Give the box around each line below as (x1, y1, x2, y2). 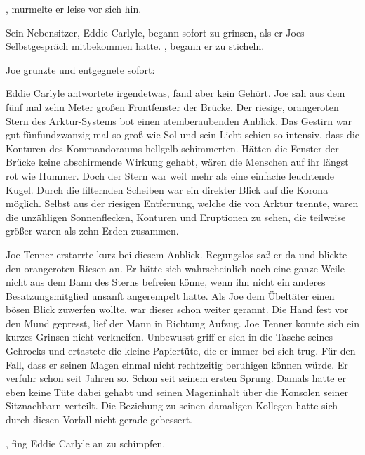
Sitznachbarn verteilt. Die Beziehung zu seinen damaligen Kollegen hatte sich (6, 398, 338, 413)
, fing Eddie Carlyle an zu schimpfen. (6, 435, 166, 450)
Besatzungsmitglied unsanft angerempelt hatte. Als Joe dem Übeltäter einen (6, 288, 335, 303)
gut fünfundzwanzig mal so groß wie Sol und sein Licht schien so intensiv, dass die (6, 127, 359, 142)
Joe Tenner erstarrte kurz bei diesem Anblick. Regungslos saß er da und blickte (6, 246, 347, 261)
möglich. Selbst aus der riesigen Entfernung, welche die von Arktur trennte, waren (6, 196, 359, 211)
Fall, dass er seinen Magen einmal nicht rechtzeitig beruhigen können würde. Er (6, 357, 348, 371)
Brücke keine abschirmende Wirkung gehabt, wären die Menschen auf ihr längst (6, 154, 349, 169)
